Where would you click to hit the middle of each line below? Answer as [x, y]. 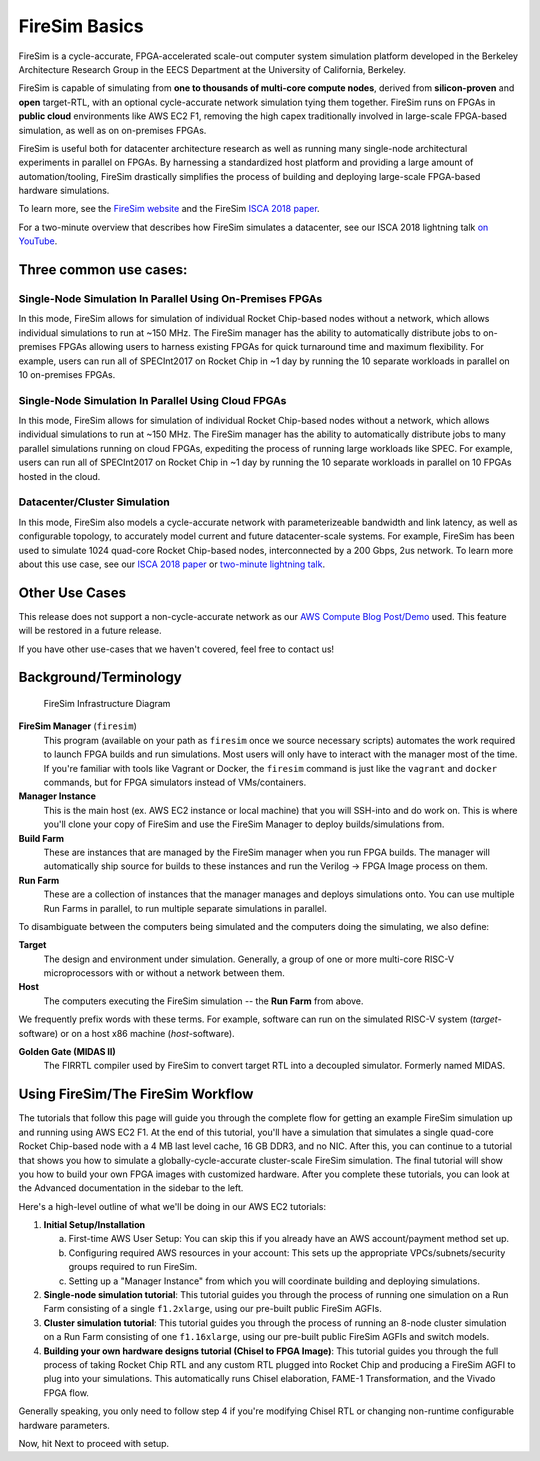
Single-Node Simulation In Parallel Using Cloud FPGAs [152, 400]
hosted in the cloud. [59, 476]
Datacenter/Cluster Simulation [94, 502]
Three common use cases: [103, 270]
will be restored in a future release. [90, 631]
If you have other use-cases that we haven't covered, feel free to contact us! [176, 649]
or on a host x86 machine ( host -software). [147, 1033]
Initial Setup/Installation [94, 1225]
